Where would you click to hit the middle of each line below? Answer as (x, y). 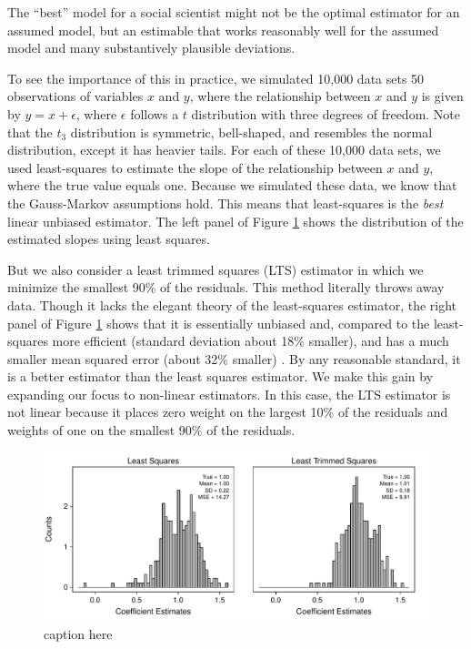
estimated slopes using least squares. (109, 239)
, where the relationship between (280, 96)
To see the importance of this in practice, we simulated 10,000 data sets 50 (216, 78)
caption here (78, 633)
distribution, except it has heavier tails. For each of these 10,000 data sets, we (224, 150)
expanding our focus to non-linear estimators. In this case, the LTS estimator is (229, 394)
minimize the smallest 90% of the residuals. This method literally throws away (226, 287)
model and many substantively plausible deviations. (151, 48)
